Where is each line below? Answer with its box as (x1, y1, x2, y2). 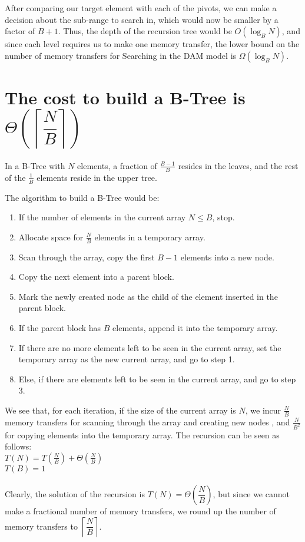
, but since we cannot (213, 488, 290, 500)
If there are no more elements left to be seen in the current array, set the (18, 341, 281, 353)
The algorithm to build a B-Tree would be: (5, 191, 160, 203)
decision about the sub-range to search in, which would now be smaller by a (5, 13, 279, 25)
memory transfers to (5, 520, 78, 532)
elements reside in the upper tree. (37, 171, 157, 183)
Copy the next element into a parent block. (18, 270, 174, 283)
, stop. (212, 211, 235, 223)
